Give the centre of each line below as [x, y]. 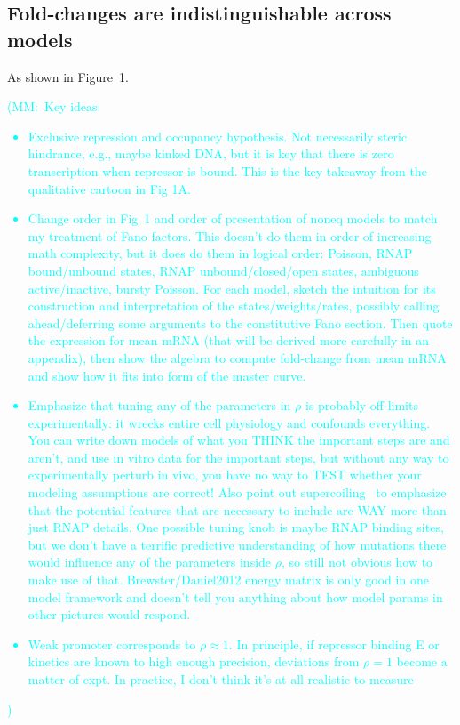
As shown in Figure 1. [68, 76]
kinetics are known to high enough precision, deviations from [194, 661]
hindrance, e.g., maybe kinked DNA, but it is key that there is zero [211, 153]
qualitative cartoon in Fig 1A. [109, 188]
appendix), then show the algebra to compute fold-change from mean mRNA [237, 357]
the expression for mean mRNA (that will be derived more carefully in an [229, 340]
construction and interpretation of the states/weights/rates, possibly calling [234, 306]
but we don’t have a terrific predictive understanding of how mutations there [237, 544]
